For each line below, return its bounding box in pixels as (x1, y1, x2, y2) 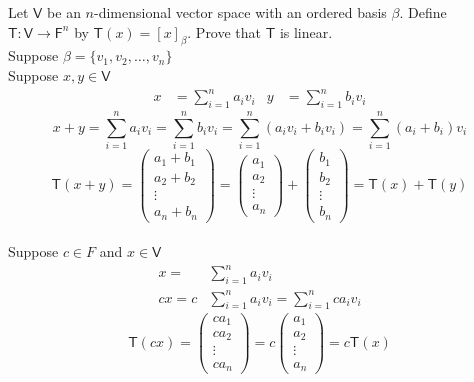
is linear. (279, 21, 333, 42)
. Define (399, 2, 447, 22)
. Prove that (187, 21, 262, 42)
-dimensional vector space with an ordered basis (94, 2, 387, 22)
